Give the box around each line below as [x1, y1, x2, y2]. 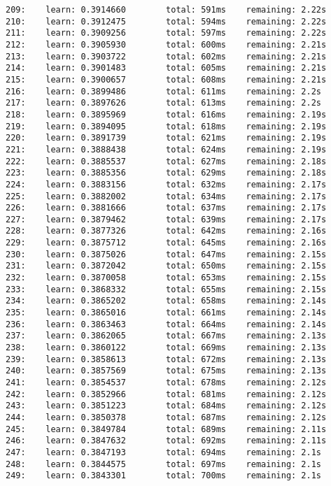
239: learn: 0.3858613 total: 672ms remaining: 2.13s [6, 354, 327, 364]
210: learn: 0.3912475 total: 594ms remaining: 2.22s [6, 16, 327, 27]
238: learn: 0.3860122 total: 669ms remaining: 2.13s [6, 343, 327, 353]
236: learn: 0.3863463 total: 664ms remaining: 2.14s [6, 319, 327, 329]
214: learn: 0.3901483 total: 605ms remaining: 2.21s [6, 63, 327, 73]
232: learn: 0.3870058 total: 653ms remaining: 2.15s [6, 273, 327, 283]
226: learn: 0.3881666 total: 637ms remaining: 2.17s [6, 203, 327, 213]
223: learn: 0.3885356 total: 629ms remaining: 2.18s [6, 168, 327, 178]
